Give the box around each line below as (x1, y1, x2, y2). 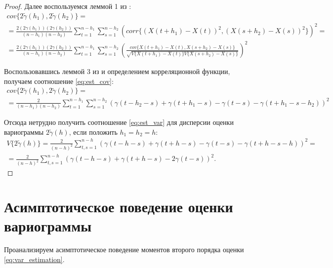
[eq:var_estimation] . (4, 254, 65, 264)
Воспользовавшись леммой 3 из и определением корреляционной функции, (4, 66, 230, 76)
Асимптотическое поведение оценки (4, 196, 233, 216)
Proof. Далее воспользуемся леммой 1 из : (4, 1, 131, 11)
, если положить (69, 126, 118, 137)
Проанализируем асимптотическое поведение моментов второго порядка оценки (4, 244, 244, 255)
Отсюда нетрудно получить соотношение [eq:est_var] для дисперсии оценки (4, 117, 234, 127)
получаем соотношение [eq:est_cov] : (4, 76, 114, 86)
